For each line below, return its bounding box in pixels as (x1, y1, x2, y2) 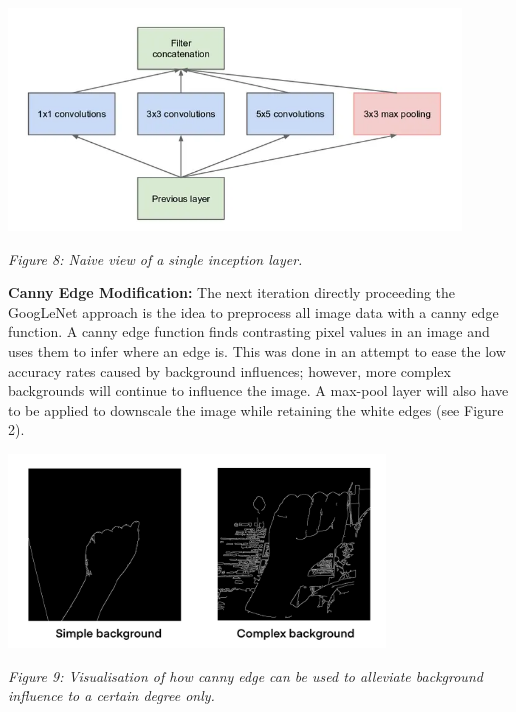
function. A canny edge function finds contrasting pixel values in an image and (8, 321, 490, 342)
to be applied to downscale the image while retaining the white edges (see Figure (8, 399, 504, 420)
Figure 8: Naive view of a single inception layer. (8, 248, 303, 269)
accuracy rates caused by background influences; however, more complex (8, 360, 451, 381)
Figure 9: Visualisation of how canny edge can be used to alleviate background (8, 665, 483, 686)
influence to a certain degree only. (8, 685, 215, 706)
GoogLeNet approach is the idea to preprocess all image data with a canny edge (8, 301, 499, 322)
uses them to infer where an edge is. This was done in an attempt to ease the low (8, 340, 506, 361)
